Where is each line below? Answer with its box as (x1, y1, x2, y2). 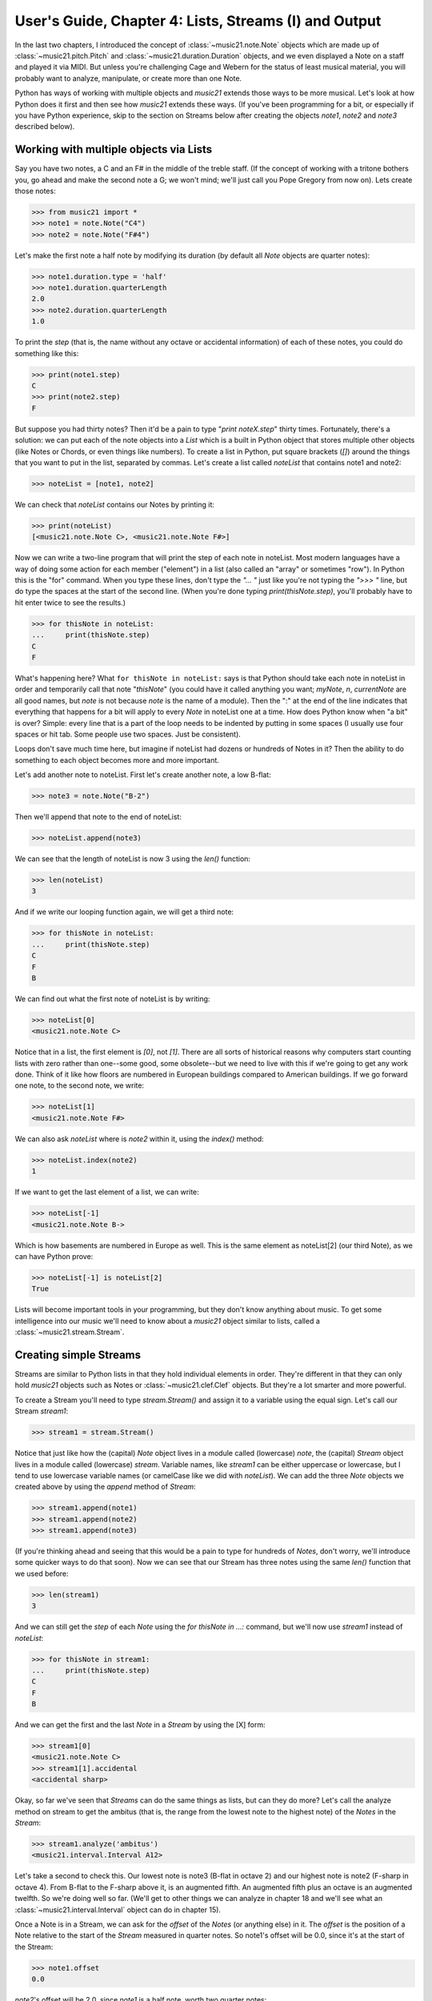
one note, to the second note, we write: (14, 1081, 144, 1090)
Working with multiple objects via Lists (14, 142, 213, 156)
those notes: (14, 186, 56, 195)
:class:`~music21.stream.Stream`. (14, 1327, 125, 1337)
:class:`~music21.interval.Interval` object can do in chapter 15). (14, 1905, 222, 1915)
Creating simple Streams (14, 1348, 142, 1361)
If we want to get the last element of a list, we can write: (14, 1187, 199, 1197)
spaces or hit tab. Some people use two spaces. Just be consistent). (14, 729, 242, 739)
